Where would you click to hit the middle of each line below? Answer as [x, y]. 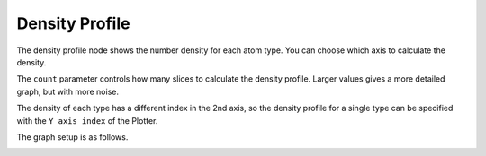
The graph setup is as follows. [72, 137]
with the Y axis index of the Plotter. [87, 120]
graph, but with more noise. [67, 91]
